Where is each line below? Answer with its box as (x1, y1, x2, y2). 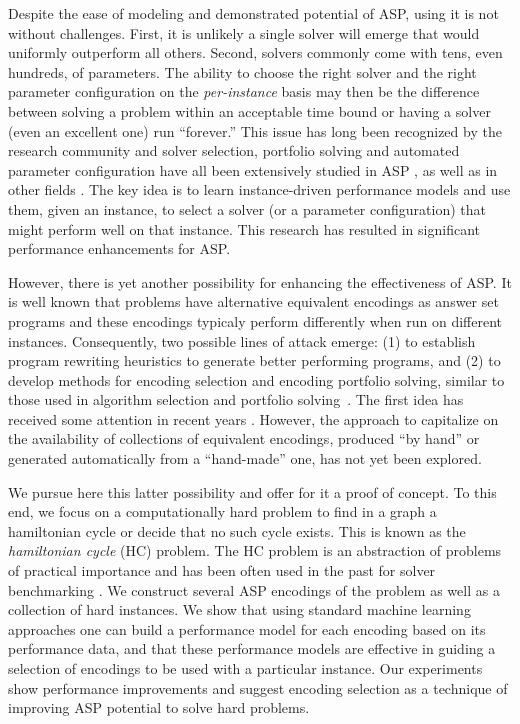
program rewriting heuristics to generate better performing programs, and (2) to (8, 350, 501, 371)
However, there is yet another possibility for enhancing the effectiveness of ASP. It (8, 271, 512, 292)
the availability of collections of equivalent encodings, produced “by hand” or (8, 428, 480, 449)
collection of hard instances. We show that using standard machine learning (8, 599, 471, 620)
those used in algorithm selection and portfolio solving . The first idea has (8, 389, 464, 410)
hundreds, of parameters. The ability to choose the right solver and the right (8, 61, 477, 82)
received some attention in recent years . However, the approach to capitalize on (8, 408, 499, 429)
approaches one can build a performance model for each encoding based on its (8, 618, 486, 639)
